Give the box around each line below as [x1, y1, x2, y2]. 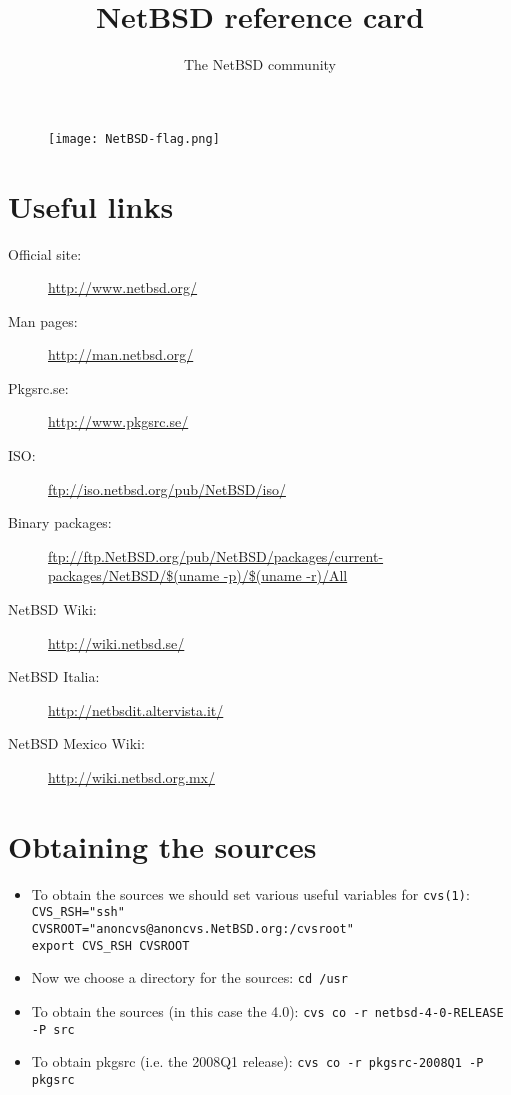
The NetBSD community [183, 54, 337, 75]
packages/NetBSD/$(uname [48, 565, 220, 586]
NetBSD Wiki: [8, 599, 97, 620]
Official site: [8, 243, 82, 264]
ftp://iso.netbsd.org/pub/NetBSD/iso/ [48, 478, 286, 499]
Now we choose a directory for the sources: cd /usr [31, 967, 348, 988]
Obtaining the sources [8, 825, 317, 866]
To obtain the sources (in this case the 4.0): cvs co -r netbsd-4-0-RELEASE [31, 1001, 504, 1021]
